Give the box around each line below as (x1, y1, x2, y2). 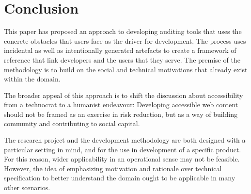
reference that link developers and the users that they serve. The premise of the (4, 54, 240, 65)
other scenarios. (4, 182, 50, 193)
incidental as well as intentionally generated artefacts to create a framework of (4, 45, 236, 55)
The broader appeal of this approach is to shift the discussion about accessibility (4, 90, 243, 100)
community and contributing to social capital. (4, 118, 140, 129)
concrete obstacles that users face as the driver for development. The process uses (4, 35, 246, 46)
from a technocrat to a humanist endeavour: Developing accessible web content (4, 99, 238, 110)
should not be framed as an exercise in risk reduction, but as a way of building (4, 109, 238, 119)
